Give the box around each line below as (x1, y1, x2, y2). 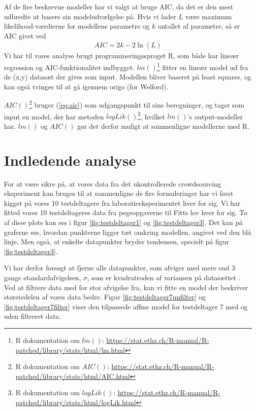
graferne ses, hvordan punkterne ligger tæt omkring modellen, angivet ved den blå (4, 226, 252, 237)
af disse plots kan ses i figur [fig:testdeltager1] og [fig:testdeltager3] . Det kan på (4, 217, 243, 227)
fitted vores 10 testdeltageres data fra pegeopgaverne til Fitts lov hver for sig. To (4, 207, 248, 218)
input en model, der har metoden (4, 111, 104, 121)
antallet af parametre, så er (158, 21, 240, 31)
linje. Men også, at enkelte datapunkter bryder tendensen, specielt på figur (4, 236, 229, 247)
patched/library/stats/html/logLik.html (15, 397, 136, 407)
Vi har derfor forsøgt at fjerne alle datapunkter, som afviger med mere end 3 (4, 262, 235, 273)
